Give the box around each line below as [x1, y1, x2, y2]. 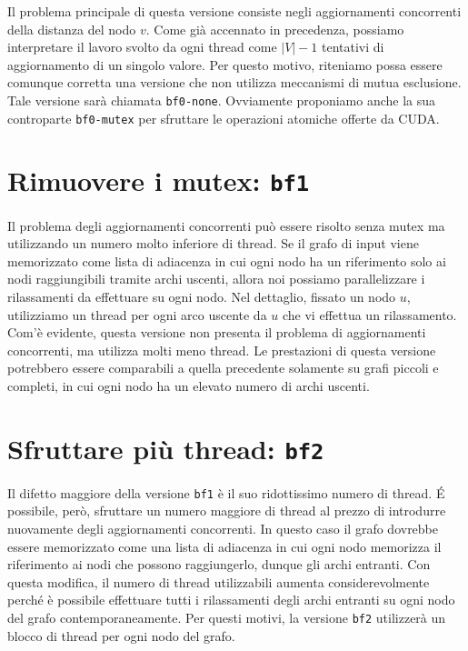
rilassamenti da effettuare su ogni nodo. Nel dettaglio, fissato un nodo [7, 286, 396, 305]
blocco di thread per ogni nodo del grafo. [7, 626, 235, 645]
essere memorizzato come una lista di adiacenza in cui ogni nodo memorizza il [7, 536, 442, 556]
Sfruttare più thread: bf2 [7, 429, 324, 466]
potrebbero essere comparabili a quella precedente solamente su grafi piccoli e [7, 358, 439, 377]
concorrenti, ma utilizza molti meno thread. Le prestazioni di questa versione [7, 340, 436, 359]
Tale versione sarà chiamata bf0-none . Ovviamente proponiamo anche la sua [7, 90, 436, 109]
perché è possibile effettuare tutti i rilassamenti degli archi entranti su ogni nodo [7, 590, 455, 609]
